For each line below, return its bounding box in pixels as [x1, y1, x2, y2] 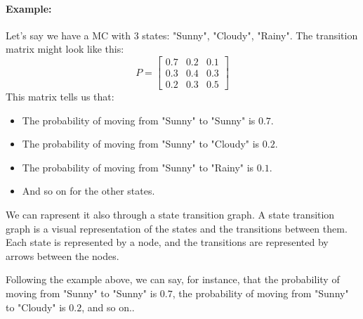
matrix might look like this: [6, 41, 124, 56]
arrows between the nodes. [6, 248, 119, 263]
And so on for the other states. [22, 183, 155, 198]
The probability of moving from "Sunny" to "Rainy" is [22, 159, 254, 174]
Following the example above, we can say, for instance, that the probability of [6, 272, 340, 287]
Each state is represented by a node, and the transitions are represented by [6, 235, 329, 249]
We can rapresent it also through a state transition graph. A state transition [6, 207, 335, 222]
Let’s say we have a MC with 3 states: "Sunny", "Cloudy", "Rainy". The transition [6, 27, 358, 42]
